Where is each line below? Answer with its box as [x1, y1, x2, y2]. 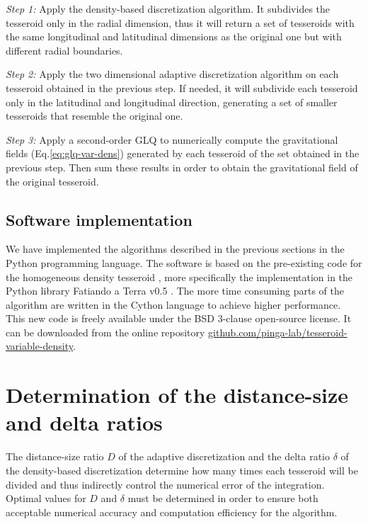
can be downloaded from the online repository [6, 324, 205, 339]
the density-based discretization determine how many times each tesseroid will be [6, 462, 358, 477]
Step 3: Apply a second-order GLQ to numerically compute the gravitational [6, 132, 338, 147]
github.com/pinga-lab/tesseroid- [208, 324, 347, 339]
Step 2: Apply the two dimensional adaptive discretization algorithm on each [6, 67, 339, 81]
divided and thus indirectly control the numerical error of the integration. [6, 477, 325, 491]
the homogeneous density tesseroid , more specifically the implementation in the [6, 269, 353, 284]
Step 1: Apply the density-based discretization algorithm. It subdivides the [6, 1, 330, 16]
